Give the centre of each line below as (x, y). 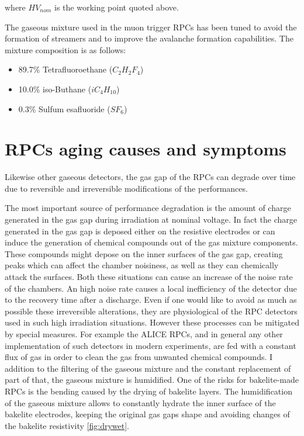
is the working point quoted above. (117, 7)
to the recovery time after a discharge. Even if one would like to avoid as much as (151, 300)
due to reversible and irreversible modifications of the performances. (126, 188)
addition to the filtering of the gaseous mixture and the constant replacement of (148, 368)
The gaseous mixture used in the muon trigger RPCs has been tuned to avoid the (151, 27)
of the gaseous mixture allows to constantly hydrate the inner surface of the (140, 402)
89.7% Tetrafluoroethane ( (65, 69)
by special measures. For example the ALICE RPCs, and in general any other (144, 334)
